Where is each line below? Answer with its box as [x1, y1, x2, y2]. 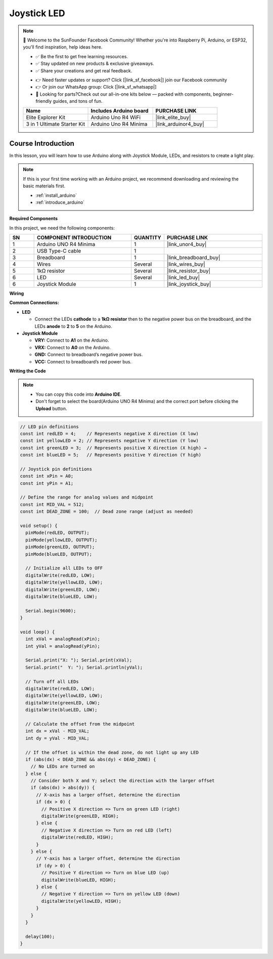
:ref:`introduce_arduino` [35, 199, 85, 205]
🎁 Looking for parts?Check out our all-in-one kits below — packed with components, [35, 91, 212, 97]
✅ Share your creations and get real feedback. [35, 67, 132, 73]
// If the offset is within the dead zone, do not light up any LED [25, 749, 199, 755]
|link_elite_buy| [155, 114, 191, 121]
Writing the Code [9, 368, 47, 374]
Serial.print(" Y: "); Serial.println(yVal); [25, 664, 143, 670]
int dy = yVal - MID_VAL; [25, 735, 89, 741]
